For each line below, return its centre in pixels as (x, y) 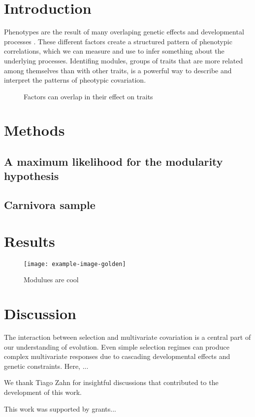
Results (30, 241)
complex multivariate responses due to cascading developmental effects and (117, 356)
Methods (34, 130)
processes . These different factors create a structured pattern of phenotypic (118, 41)
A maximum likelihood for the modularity (113, 162)
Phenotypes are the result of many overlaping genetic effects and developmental (124, 32)
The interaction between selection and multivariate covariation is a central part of (127, 337)
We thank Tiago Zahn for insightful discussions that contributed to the (111, 382)
